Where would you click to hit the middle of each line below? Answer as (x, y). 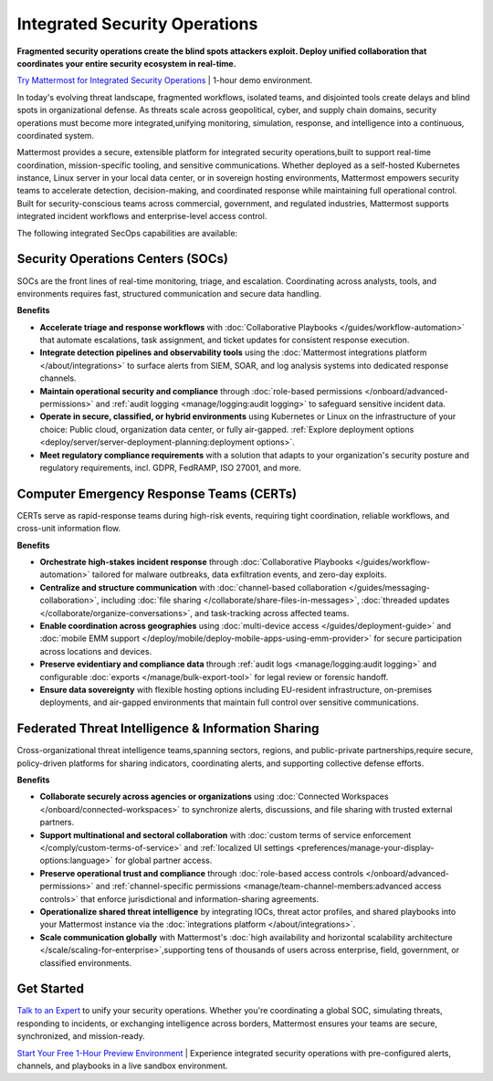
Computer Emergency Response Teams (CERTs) (157, 493)
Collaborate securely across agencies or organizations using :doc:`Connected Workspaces (214, 797)
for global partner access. (163, 861)
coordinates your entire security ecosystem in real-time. (126, 63)
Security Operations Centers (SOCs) (122, 259)
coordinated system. (56, 135)
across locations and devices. (96, 651)
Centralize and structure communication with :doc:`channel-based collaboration (193, 587)
